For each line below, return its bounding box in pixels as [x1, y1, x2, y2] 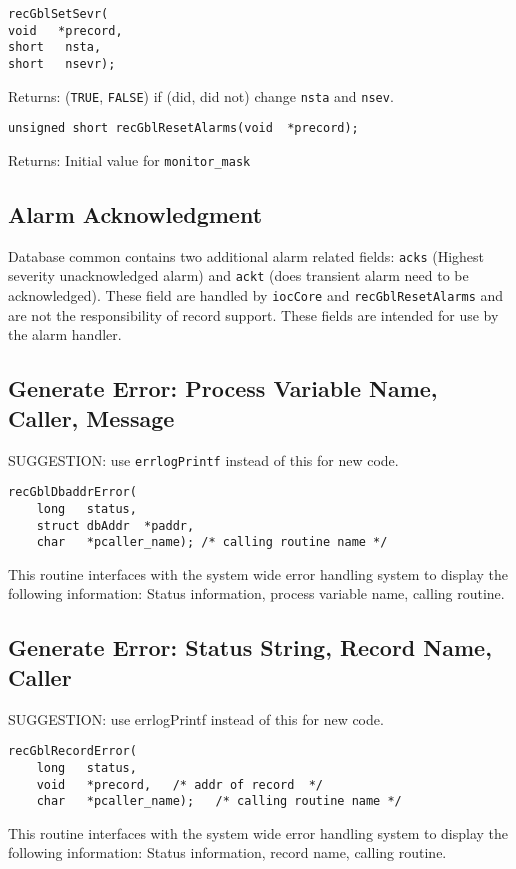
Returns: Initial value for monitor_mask [8, 149, 251, 170]
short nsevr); [8, 56, 116, 71]
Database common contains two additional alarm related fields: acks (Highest [8, 245, 485, 266]
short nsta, [8, 40, 102, 55]
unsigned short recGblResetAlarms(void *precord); [8, 121, 359, 136]
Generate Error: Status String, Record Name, [8, 632, 492, 663]
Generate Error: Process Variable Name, [8, 373, 438, 404]
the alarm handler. [8, 324, 122, 345]
